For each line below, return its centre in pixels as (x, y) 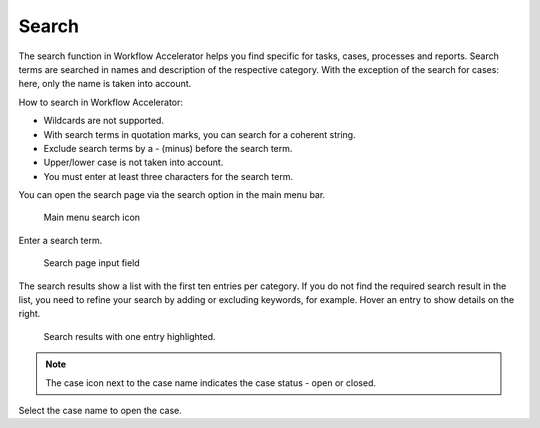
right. (29, 314)
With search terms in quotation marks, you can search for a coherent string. (199, 134)
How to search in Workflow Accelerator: (101, 102)
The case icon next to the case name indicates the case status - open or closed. (211, 382)
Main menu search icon (91, 217)
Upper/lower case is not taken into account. (133, 162)
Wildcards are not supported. (104, 121)
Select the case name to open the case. (100, 410)
